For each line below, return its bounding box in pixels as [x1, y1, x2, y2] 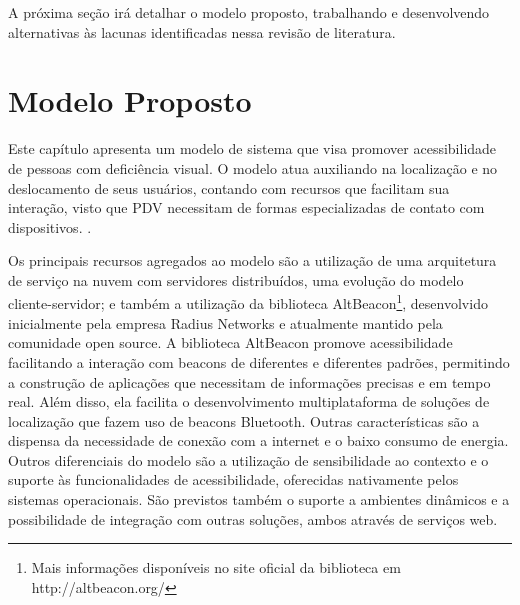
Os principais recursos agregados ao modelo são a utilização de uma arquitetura [8, 250, 497, 271]
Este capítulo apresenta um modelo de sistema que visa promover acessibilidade [8, 138, 497, 159]
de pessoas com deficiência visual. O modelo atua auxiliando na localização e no [8, 157, 498, 178]
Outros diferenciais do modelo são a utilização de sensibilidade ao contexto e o [8, 449, 489, 470]
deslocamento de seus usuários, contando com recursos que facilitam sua [8, 177, 450, 198]
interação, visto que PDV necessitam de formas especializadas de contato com [8, 197, 485, 218]
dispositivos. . [8, 216, 92, 237]
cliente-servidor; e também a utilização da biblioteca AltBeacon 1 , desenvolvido [8, 290, 488, 314]
